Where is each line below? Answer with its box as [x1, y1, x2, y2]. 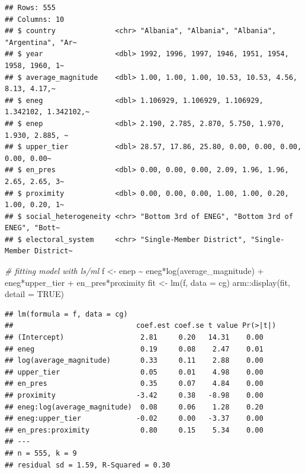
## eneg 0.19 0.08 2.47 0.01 [5, 344, 264, 353]
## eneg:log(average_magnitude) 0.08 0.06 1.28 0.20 [5, 402, 264, 411]
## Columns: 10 [5, 15, 65, 24]
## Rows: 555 [5, 4, 56, 12]
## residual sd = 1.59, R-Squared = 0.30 [5, 460, 171, 469]
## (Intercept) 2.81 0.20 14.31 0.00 [5, 333, 264, 342]
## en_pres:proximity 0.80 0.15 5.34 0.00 [5, 425, 264, 434]
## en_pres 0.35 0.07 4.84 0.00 [5, 379, 264, 388]
